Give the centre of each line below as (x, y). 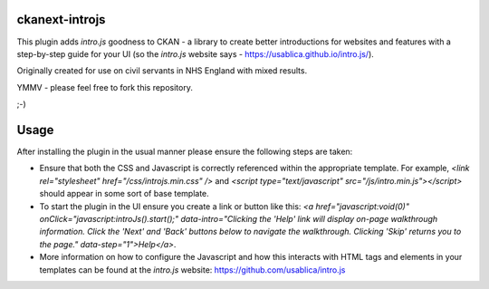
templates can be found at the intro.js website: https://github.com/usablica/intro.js (192, 270)
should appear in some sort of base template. (125, 194)
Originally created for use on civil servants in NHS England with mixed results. (162, 71)
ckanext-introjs (61, 19)
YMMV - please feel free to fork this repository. (105, 87)
